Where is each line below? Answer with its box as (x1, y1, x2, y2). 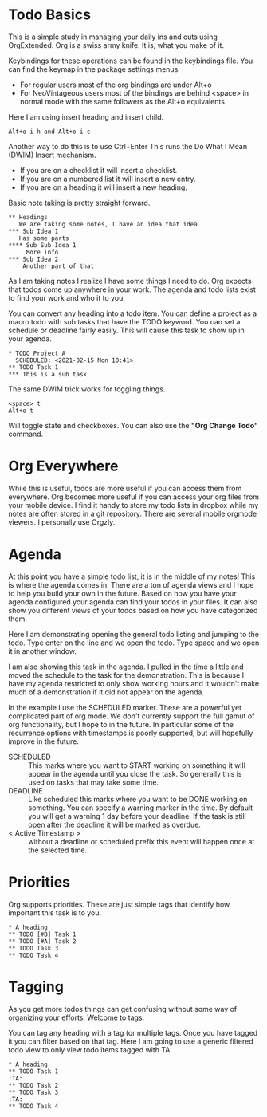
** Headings (8, 213, 48, 221)
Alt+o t (8, 407, 34, 415)
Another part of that (22, 262, 94, 270)
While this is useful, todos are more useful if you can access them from (8, 483, 242, 493)
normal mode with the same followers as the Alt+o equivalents (19, 96, 226, 106)
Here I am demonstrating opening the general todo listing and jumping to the (8, 629, 259, 639)
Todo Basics (8, 6, 92, 24)
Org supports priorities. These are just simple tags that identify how (8, 899, 230, 909)
